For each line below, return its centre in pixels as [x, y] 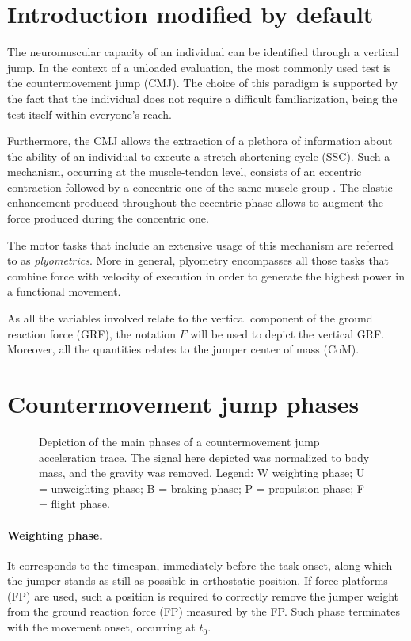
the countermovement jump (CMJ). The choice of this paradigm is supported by [202, 83]
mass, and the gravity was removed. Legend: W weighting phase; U [202, 473]
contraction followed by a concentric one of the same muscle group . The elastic [200, 187]
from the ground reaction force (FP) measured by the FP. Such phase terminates [204, 611]
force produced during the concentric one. [108, 218]
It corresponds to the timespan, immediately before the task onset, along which [200, 565]
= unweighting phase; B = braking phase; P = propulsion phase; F [202, 488]
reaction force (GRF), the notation [91, 333]
